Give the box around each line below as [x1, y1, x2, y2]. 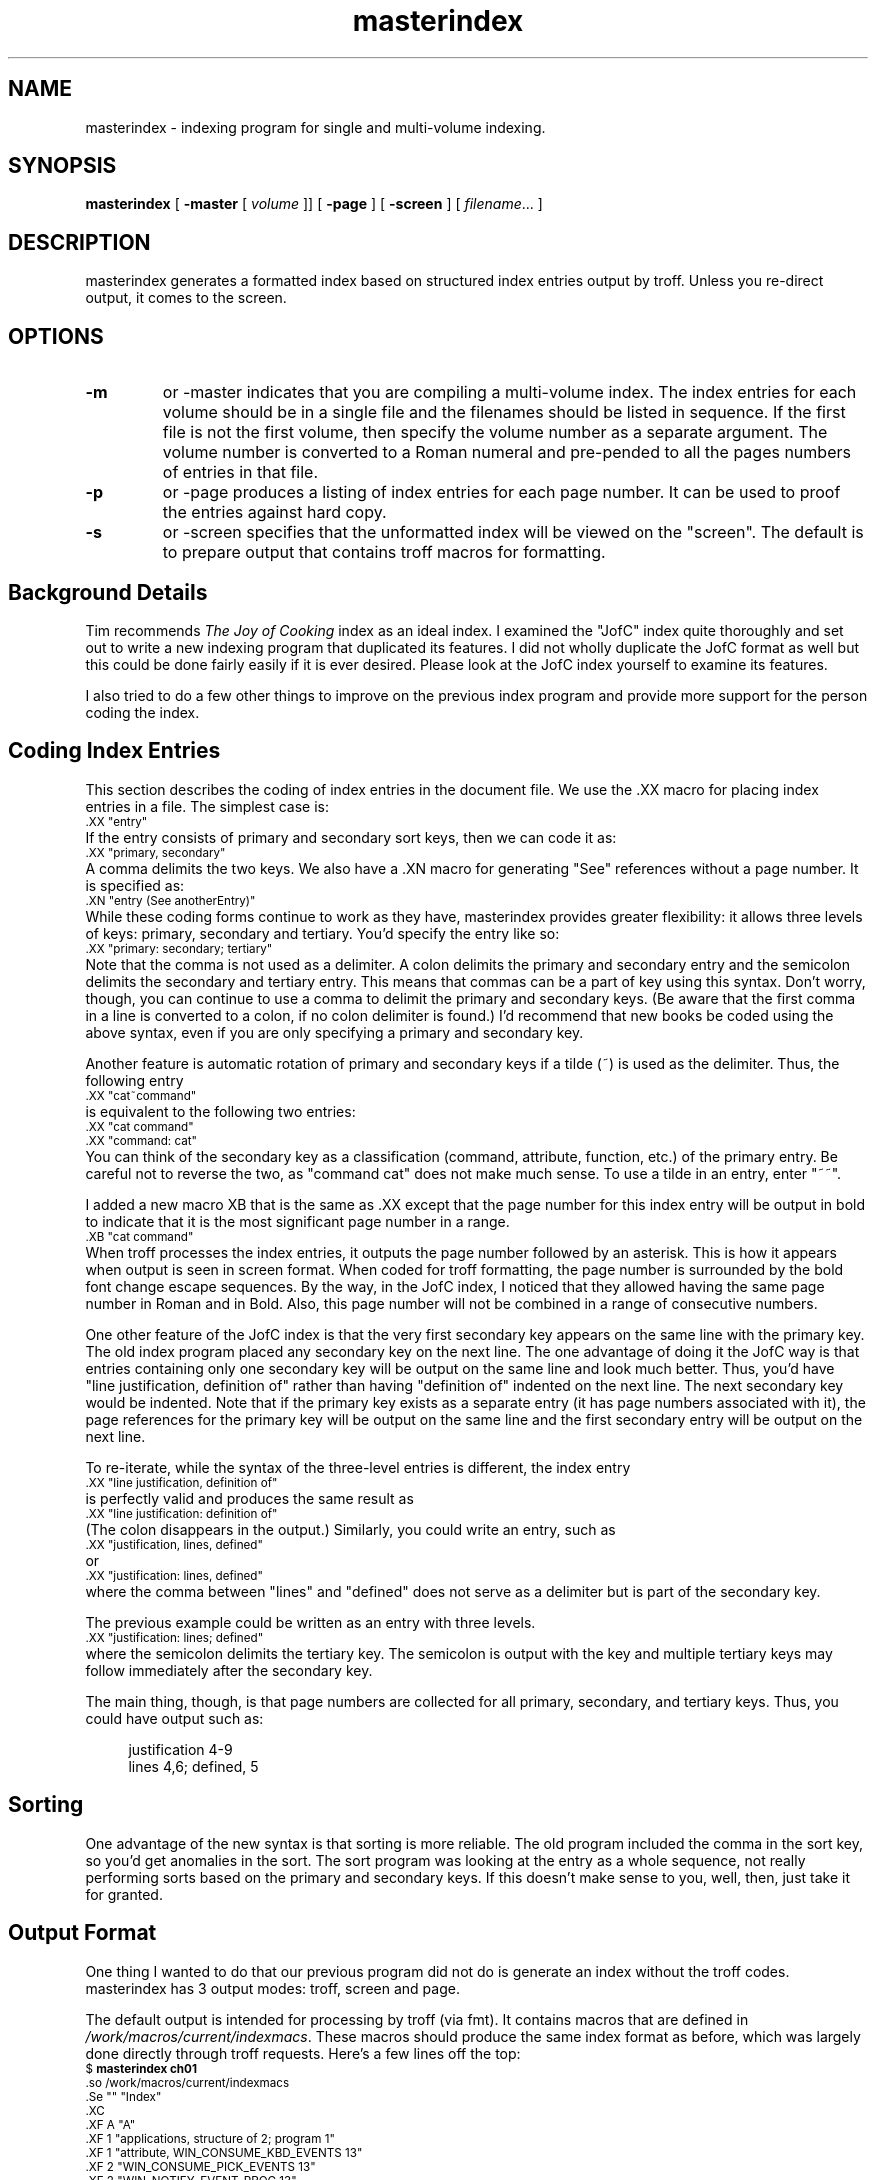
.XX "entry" [85, 814, 148, 829]
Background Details [8, 579, 208, 605]
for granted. [85, 1885, 163, 1903]
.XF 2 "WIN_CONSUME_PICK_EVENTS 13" [85, 2159, 316, 2174]
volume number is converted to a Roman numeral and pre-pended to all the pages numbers [162, 442, 851, 463]
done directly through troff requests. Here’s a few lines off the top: [85, 2044, 521, 2062]
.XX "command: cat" [85, 1133, 198, 1148]
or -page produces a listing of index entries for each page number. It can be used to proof [162, 482, 841, 503]
